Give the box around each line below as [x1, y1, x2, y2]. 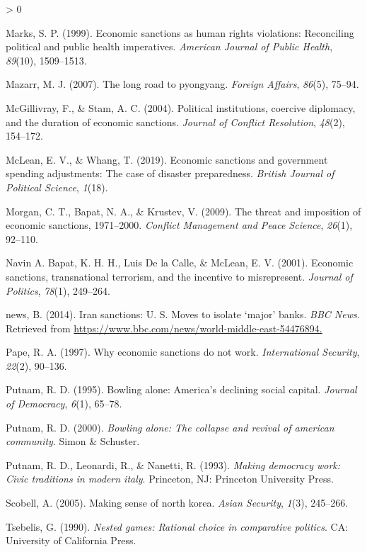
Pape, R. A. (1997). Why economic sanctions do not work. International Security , [6, 344, 360, 359]
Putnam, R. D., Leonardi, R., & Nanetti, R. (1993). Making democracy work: [6, 457, 341, 472]
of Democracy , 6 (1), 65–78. [6, 396, 122, 411]
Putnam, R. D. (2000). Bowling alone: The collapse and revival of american [6, 419, 334, 434]
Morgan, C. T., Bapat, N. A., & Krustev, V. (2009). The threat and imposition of [6, 203, 361, 218]
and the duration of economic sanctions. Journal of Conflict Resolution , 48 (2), [6, 114, 345, 129]
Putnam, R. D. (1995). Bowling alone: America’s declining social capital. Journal [6, 382, 357, 397]
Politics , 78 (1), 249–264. [6, 283, 110, 298]
